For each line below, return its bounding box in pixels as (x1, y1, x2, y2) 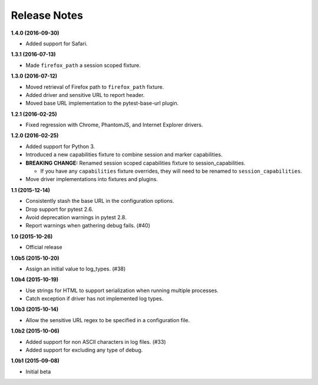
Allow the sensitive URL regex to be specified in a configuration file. (25, 316, 190, 323)
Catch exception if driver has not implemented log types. (25, 295, 164, 302)
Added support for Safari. (25, 40, 88, 47)
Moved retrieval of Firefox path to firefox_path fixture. (25, 83, 164, 91)
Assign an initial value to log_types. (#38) (25, 265, 126, 272)
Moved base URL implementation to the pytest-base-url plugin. (25, 100, 179, 107)
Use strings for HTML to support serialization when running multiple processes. (25, 287, 219, 294)
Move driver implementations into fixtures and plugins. (25, 176, 158, 183)
